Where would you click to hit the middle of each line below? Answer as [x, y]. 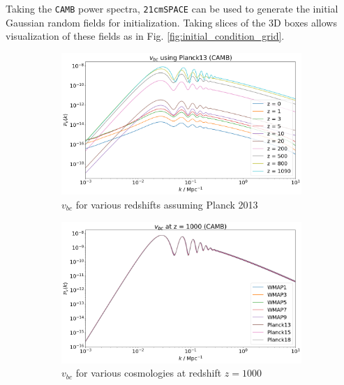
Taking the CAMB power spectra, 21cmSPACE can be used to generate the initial [172, 8]
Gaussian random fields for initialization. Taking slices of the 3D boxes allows [171, 22]
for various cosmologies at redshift [149, 373]
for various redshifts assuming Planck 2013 [167, 205]
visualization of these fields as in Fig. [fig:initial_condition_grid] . [145, 36]
